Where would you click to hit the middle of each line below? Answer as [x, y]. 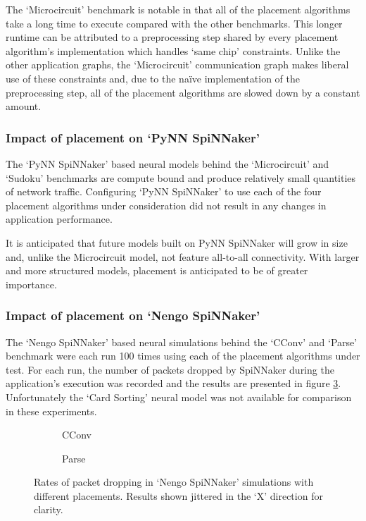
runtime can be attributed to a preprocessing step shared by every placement [172, 37]
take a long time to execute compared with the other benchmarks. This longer [174, 23]
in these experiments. [51, 411]
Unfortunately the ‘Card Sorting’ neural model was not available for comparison [179, 397]
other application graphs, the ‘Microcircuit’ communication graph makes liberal [177, 65]
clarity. [49, 509]
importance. [31, 284]
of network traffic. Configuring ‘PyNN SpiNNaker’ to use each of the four [164, 191]
